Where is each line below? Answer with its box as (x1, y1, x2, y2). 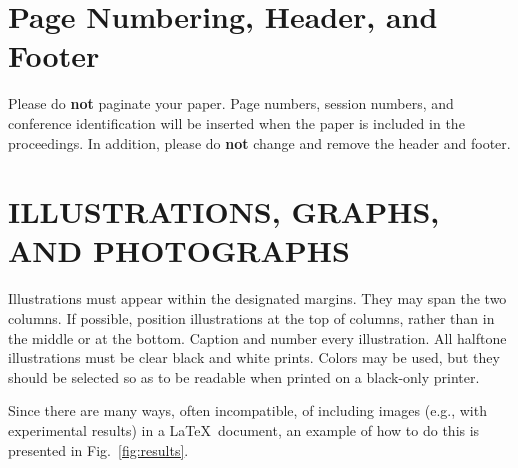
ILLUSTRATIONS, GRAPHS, (8, 191, 440, 232)
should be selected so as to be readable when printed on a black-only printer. (8, 366, 480, 387)
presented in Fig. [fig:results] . (8, 439, 189, 460)
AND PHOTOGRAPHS (8, 230, 350, 271)
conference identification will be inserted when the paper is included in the (8, 112, 465, 133)
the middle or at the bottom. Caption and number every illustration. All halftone (8, 327, 507, 348)
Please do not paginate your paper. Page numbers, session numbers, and (8, 93, 454, 114)
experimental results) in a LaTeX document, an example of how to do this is (8, 419, 480, 440)
